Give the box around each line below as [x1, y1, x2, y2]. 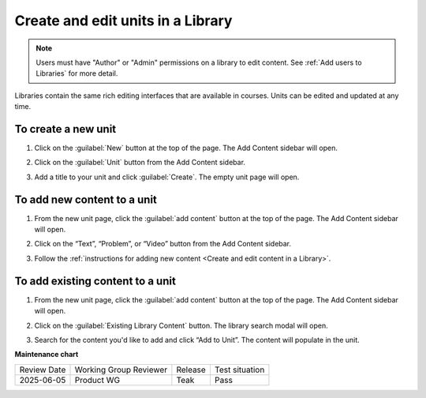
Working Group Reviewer [74, 364, 168, 375]
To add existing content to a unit [14, 274, 177, 287]
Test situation [214, 364, 265, 375]
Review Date [19, 364, 66, 375]
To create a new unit [14, 122, 117, 136]
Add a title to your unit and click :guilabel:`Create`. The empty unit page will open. [34, 172, 300, 182]
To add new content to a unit [14, 193, 158, 206]
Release [176, 364, 207, 375]
